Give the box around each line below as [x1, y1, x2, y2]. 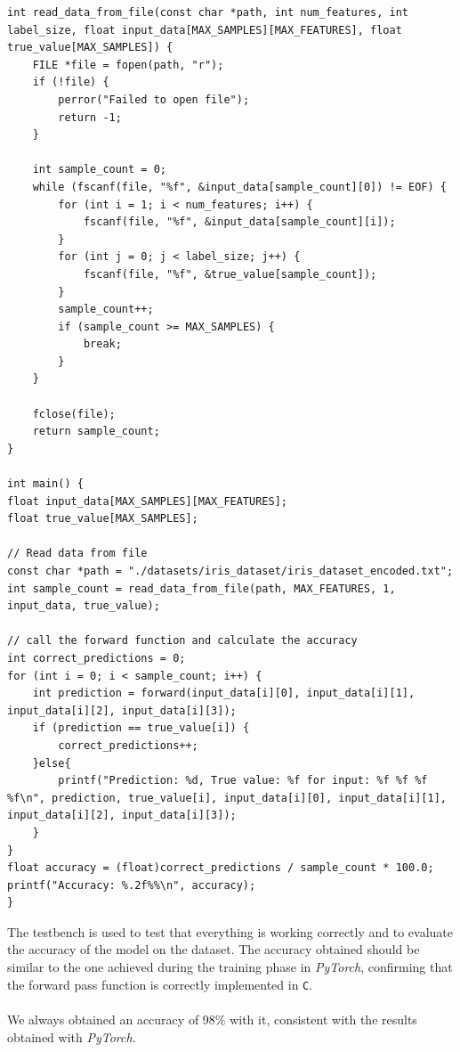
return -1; [58, 110, 122, 124]
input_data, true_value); [7, 599, 160, 613]
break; [83, 338, 122, 351]
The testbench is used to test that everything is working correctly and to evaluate [7, 922, 454, 941]
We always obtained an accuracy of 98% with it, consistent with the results [7, 1009, 417, 1028]
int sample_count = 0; [32, 163, 166, 176]
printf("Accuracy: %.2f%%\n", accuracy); [7, 878, 256, 892]
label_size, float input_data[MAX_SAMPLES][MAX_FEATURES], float [7, 23, 402, 37]
